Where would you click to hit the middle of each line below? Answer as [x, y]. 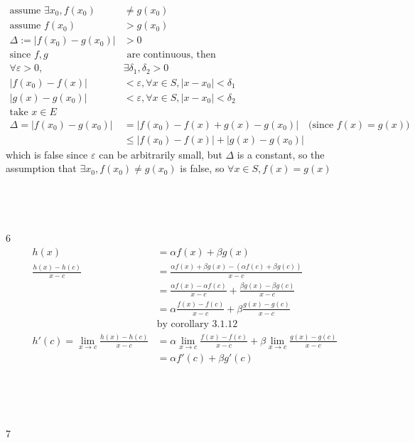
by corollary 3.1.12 [197, 324]
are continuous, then [171, 55]
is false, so [202, 168]
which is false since [47, 154]
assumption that [41, 168]
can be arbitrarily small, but [161, 154]
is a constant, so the [281, 154]
